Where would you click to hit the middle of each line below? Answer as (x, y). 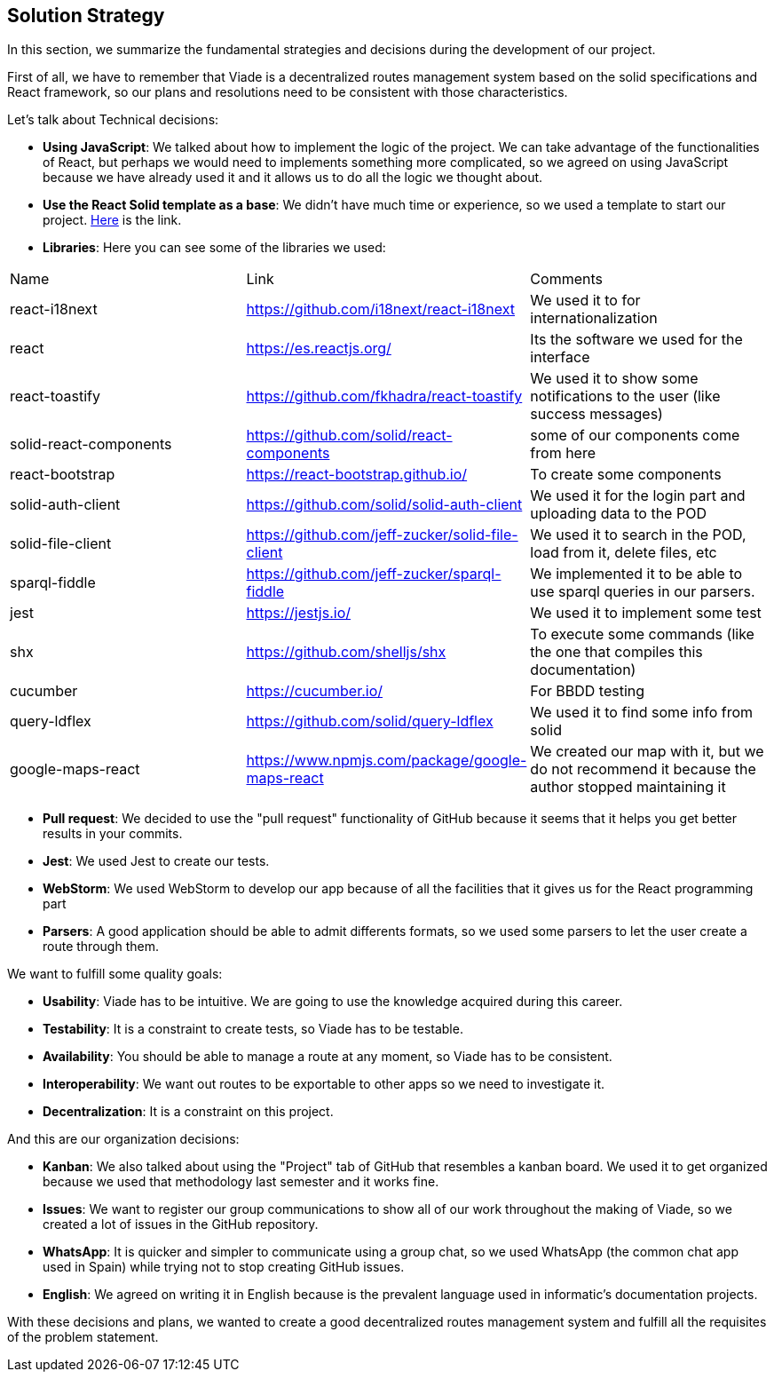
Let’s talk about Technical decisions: (113, 120)
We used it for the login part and (638, 496)
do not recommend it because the (643, 769)
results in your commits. (113, 834)
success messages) (596, 414)
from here (563, 453)
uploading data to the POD (618, 514)
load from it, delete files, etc (624, 553)
